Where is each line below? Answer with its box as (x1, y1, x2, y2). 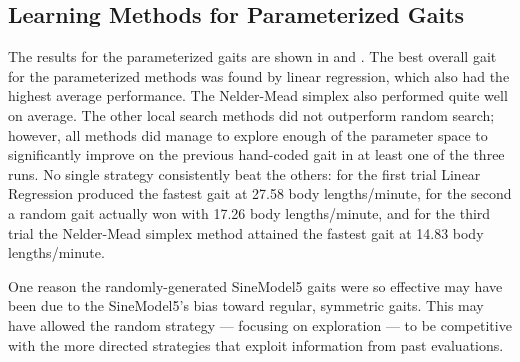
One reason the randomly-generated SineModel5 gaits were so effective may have (8, 275, 503, 296)
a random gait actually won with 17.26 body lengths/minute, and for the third (8, 202, 491, 223)
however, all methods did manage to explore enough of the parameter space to (8, 124, 488, 145)
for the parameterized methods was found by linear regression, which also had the (8, 65, 510, 86)
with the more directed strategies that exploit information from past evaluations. (8, 334, 504, 355)
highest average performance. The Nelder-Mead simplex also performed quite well (8, 85, 508, 106)
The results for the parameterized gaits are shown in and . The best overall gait (8, 46, 497, 67)
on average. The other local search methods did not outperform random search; (8, 104, 495, 125)
